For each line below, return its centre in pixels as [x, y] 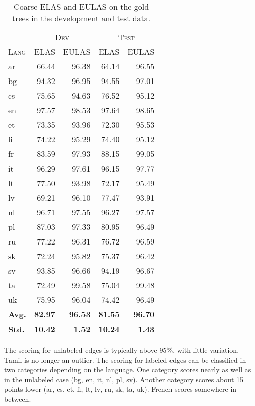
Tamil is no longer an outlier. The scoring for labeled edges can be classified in [125, 359]
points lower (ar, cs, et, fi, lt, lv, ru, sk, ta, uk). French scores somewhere [116, 389]
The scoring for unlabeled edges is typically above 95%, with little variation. [122, 350]
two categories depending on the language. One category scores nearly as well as [128, 370]
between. [18, 399]
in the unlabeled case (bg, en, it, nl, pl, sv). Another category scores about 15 [124, 379]
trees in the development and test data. [81, 18]
